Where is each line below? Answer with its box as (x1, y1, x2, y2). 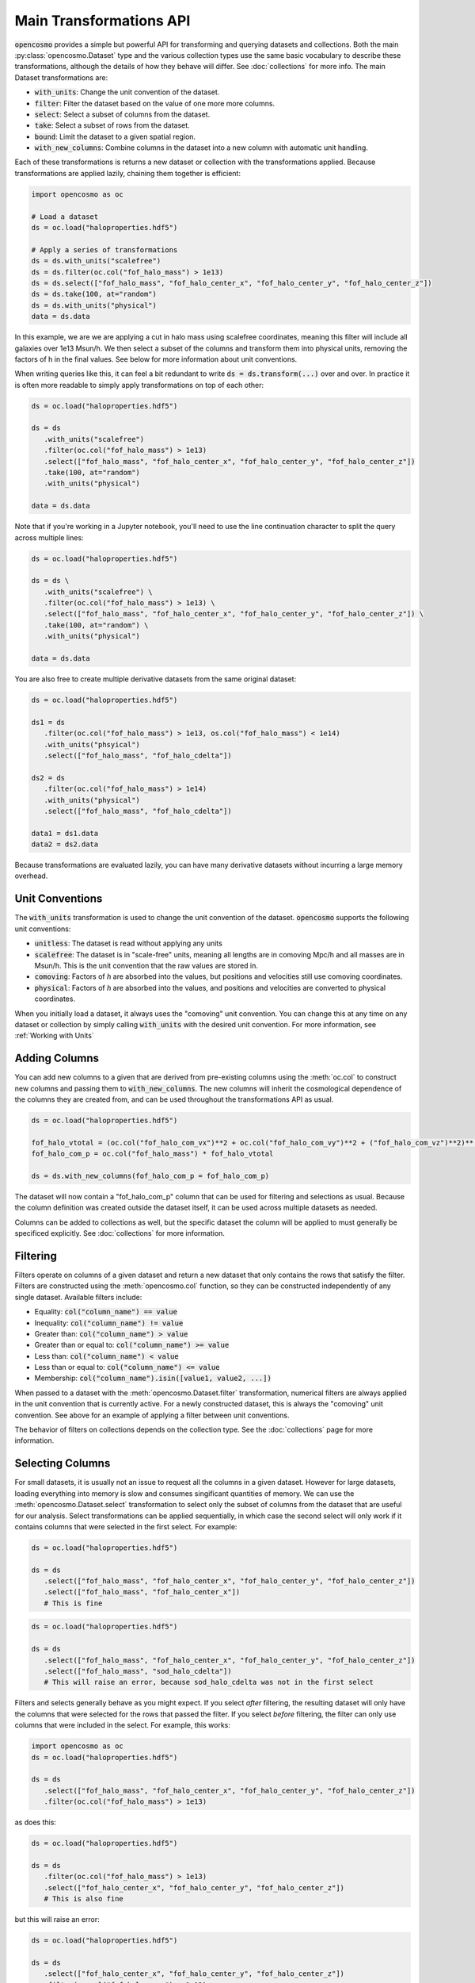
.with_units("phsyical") (44, 740, 140, 749)
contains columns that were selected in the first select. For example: (14, 1521, 237, 1531)
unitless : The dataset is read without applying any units (34, 938, 223, 948)
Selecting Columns (14, 1456, 111, 1471)
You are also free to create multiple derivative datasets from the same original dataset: (14, 674, 297, 684)
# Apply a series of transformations (31, 245, 178, 254)
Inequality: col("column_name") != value (34, 1318, 184, 1328)
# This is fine (44, 1598, 103, 1608)
